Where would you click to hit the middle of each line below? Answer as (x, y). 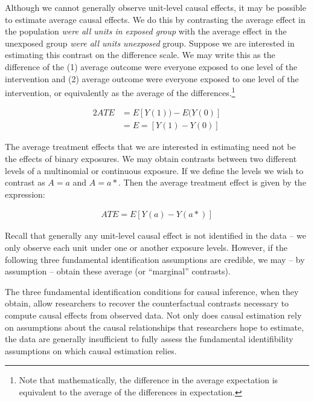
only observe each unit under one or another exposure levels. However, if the (146, 248)
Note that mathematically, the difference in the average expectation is (149, 380)
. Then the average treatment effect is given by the (212, 182)
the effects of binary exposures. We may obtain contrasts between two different (151, 159)
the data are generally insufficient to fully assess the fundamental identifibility (149, 339)
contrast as (25, 182)
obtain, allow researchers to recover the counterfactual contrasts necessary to (147, 303)
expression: (25, 194)
